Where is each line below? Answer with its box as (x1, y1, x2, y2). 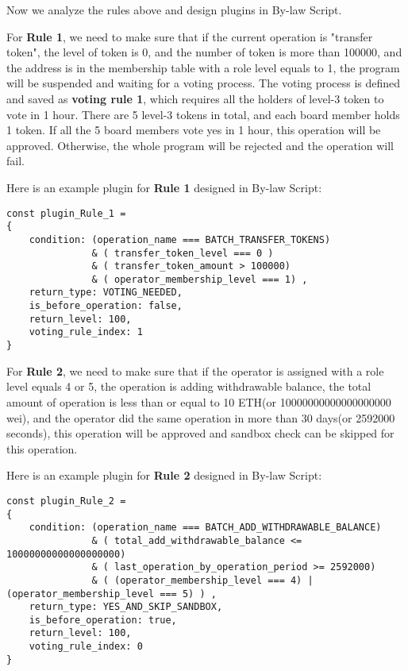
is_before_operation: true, (29, 614, 177, 626)
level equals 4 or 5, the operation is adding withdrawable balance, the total (6, 378, 371, 395)
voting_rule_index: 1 (29, 326, 143, 338)
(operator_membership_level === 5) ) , (6, 588, 217, 600)
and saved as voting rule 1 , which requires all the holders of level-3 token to (6, 90, 384, 106)
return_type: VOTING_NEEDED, (29, 287, 183, 299)
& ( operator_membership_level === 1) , (91, 273, 308, 285)
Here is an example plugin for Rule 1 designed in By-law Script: (6, 179, 322, 195)
